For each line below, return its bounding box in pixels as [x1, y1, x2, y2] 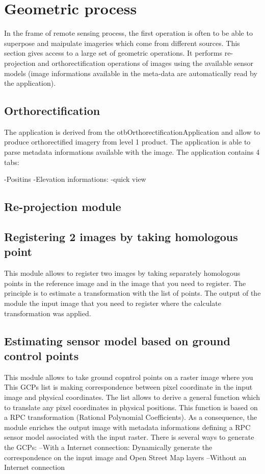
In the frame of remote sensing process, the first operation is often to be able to [4, 28, 253, 38]
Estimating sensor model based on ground [4, 333, 230, 348]
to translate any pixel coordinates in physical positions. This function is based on [4, 401, 258, 412]
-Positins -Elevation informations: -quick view [4, 174, 146, 184]
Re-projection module [4, 199, 121, 215]
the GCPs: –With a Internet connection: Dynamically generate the [4, 441, 213, 452]
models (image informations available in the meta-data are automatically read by [4, 67, 257, 78]
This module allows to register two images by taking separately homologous [4, 268, 241, 278]
